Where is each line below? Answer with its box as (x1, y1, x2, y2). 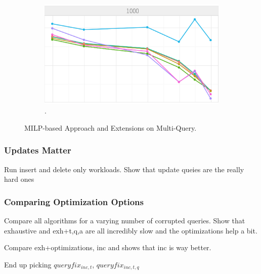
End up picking (4, 259, 52, 269)
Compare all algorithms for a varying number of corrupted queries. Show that (4, 215, 245, 225)
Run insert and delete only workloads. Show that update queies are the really (4, 164, 244, 174)
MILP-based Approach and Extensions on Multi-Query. (24, 122, 197, 133)
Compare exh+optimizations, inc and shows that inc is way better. (4, 242, 211, 253)
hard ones (4, 174, 34, 184)
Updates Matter (4, 144, 71, 156)
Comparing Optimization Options (4, 195, 144, 208)
